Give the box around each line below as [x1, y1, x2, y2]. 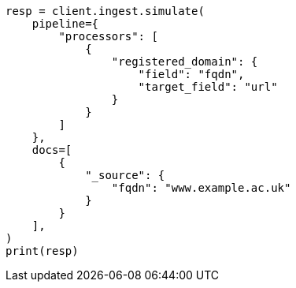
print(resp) [6, 245, 79, 257]
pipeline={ [31, 17, 99, 30]
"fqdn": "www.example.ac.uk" [111, 181, 291, 194]
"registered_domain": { [111, 55, 258, 68]
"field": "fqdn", [138, 68, 245, 80]
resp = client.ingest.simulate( [6, 5, 205, 17]
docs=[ [31, 144, 72, 156]
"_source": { [85, 169, 165, 181]
